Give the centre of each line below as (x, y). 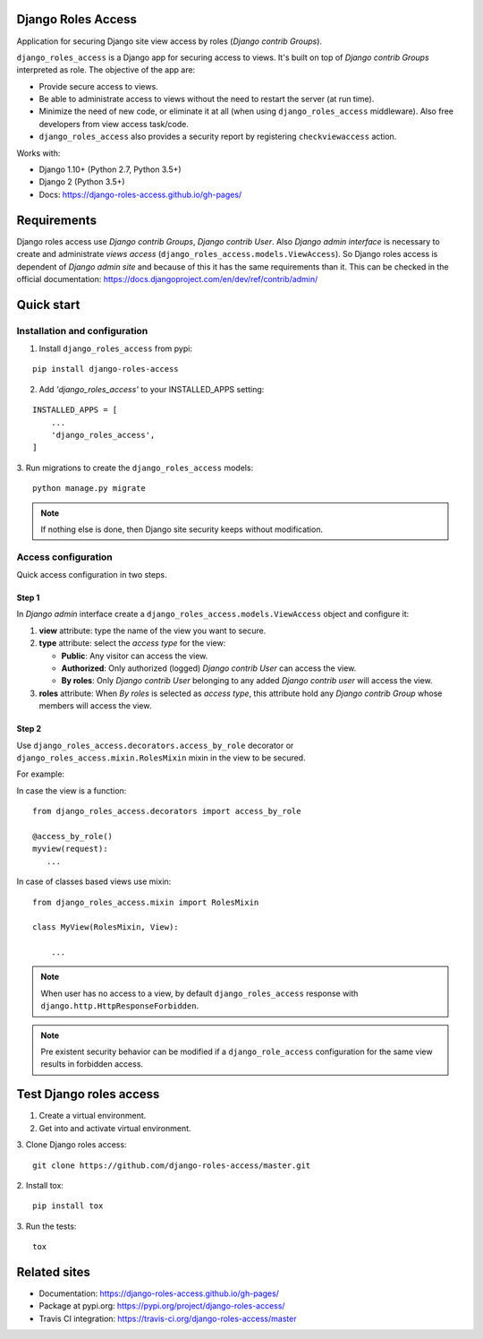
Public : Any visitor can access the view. (135, 656)
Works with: (38, 153)
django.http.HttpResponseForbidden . (120, 1006)
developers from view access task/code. (114, 124)
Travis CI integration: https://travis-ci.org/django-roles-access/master (168, 1318)
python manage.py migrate (89, 489)
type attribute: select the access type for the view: (132, 643)
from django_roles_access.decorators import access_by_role (167, 811)
